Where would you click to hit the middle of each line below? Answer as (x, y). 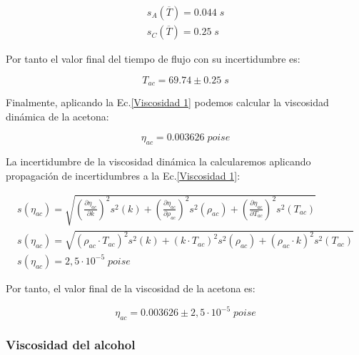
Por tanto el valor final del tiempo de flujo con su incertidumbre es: (153, 59)
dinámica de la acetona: (57, 116)
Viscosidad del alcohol (71, 344)
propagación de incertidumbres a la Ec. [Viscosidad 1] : (123, 175)
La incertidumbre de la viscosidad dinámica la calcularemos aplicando (158, 161)
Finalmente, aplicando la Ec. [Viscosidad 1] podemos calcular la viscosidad (167, 102)
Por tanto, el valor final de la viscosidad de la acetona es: (131, 288)
